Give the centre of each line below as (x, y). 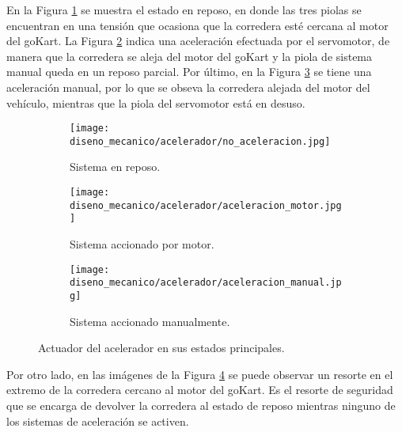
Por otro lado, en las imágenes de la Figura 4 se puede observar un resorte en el (200, 374)
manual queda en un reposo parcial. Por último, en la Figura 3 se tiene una (189, 72)
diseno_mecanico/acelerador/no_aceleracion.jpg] (200, 141)
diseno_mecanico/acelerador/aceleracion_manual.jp (206, 283)
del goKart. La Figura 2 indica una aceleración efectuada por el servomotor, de (198, 41)
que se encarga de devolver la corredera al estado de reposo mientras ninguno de (201, 405)
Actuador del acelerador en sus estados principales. (161, 348)
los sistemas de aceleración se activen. (98, 421)
